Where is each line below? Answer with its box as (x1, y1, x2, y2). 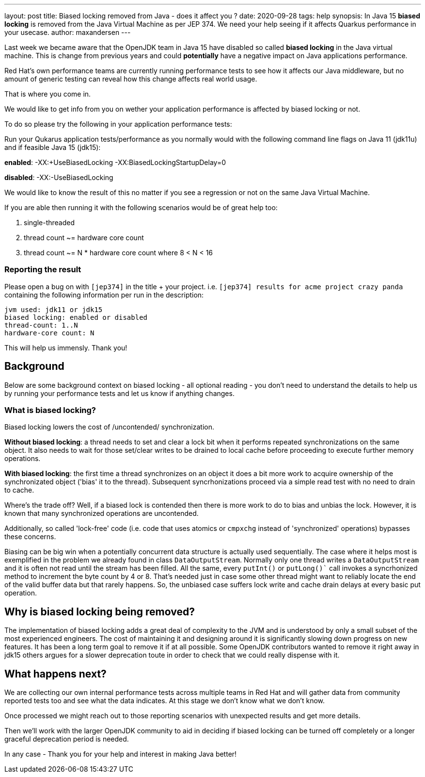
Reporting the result (4, 265, 81, 275)
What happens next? (4, 667, 107, 680)
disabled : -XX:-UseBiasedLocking (4, 173, 113, 182)
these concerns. (4, 532, 56, 541)
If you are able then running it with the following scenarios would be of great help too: (4, 203, 278, 212)
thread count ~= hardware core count (24, 233, 144, 242)
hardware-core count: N (4, 329, 94, 337)
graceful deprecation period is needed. (4, 735, 129, 744)
